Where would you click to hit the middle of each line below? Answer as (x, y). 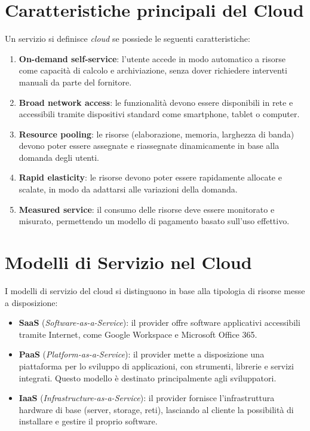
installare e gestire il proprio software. (88, 421)
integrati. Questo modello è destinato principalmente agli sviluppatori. (148, 377)
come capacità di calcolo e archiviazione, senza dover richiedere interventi (153, 70)
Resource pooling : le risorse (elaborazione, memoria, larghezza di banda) (156, 134)
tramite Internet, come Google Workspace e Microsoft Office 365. (138, 334)
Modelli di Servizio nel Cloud (128, 262)
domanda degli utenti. (59, 157)
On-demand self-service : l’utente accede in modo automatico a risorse (152, 58)
